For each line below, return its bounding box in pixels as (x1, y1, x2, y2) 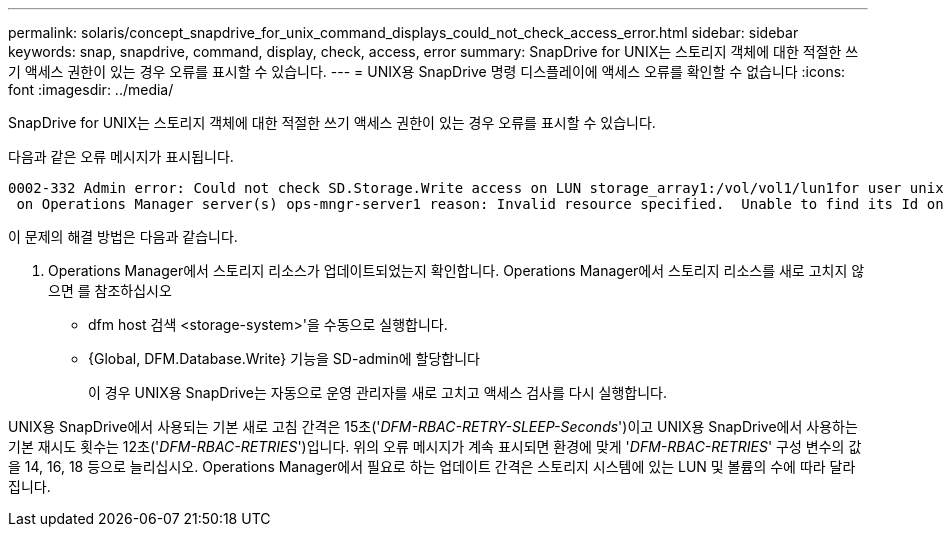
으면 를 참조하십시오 (48, 282, 172, 299)
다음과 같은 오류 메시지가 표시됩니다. (8, 148, 234, 165)
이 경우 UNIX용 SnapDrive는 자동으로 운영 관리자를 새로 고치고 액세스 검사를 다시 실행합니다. (88, 384, 667, 401)
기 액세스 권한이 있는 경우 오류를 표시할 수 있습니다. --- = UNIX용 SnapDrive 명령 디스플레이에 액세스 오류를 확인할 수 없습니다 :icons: (8, 63, 846, 80)
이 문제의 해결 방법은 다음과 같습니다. (8, 228, 238, 245)
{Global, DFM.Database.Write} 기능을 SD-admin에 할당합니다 (88, 350, 480, 367)
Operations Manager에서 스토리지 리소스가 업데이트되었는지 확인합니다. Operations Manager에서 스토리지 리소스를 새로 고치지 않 (48, 262, 865, 279)
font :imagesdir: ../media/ (8, 81, 174, 98)
